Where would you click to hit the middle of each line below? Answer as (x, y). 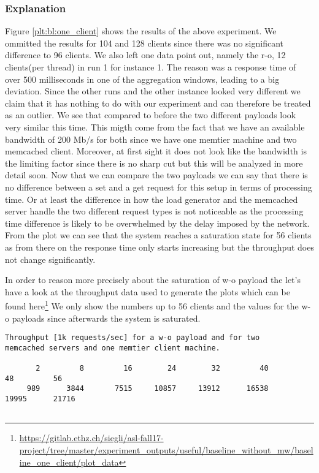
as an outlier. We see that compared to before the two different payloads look (151, 115)
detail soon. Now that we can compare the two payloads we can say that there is (156, 175)
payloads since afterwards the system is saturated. (106, 318)
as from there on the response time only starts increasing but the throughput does (159, 247)
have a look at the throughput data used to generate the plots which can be (148, 291)
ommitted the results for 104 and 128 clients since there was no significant (144, 43)
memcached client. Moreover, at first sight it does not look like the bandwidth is (156, 151)
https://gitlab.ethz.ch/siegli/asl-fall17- (91, 438)
